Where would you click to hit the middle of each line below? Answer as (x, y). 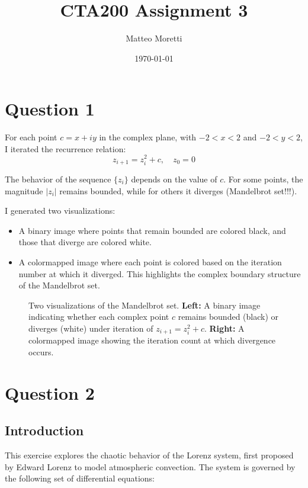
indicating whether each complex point (99, 317)
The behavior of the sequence (58, 179)
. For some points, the (263, 179)
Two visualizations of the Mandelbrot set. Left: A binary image (145, 305)
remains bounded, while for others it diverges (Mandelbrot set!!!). (178, 190)
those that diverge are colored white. (85, 242)
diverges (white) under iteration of (91, 328)
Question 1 (50, 109)
